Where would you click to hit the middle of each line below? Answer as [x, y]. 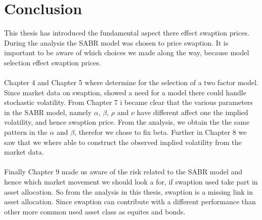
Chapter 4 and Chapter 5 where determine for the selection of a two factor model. [131, 82]
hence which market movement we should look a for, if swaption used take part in [131, 182]
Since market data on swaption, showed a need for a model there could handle [125, 92]
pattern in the [26, 132]
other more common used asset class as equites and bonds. [95, 211]
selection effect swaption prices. [53, 62]
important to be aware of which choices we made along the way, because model [127, 52]
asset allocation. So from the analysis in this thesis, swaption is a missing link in [129, 191]
